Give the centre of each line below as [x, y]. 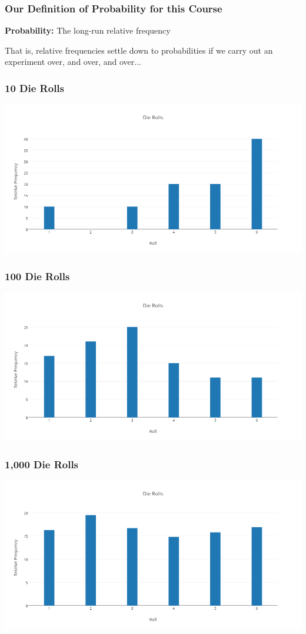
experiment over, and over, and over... [73, 62]
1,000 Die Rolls [42, 464]
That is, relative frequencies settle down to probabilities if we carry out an [139, 50]
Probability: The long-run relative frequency [88, 30]
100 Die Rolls [37, 276]
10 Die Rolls [35, 88]
